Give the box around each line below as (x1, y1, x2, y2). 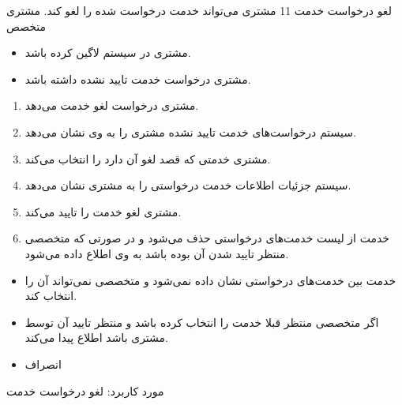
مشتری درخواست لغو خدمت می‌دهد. (24, 97, 199, 114)
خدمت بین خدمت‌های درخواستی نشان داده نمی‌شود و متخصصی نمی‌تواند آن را (24, 272, 396, 288)
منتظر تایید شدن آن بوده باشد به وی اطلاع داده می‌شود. (24, 245, 289, 261)
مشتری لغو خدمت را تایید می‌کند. (24, 203, 182, 219)
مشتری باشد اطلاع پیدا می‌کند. (24, 329, 168, 346)
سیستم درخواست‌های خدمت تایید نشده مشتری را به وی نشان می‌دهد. (24, 123, 356, 140)
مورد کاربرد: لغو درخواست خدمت (6, 382, 164, 399)
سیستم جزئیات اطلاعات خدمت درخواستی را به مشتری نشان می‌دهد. (24, 177, 351, 193)
